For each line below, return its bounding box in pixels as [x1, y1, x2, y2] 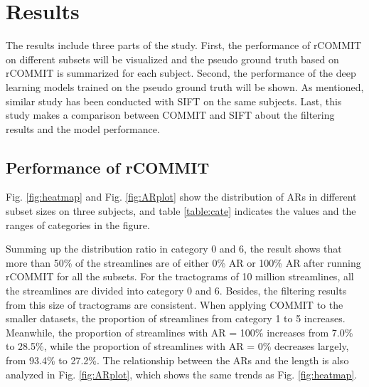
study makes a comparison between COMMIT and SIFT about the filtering [6, 107, 335, 122]
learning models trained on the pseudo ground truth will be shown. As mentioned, [6, 79, 364, 94]
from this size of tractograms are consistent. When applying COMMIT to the [6, 297, 343, 312]
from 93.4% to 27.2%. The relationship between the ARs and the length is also [6, 353, 349, 368]
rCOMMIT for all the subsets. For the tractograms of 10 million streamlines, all [6, 269, 354, 284]
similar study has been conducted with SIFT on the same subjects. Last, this [6, 93, 342, 108]
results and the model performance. [6, 121, 160, 136]
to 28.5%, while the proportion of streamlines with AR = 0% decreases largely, [6, 339, 349, 354]
